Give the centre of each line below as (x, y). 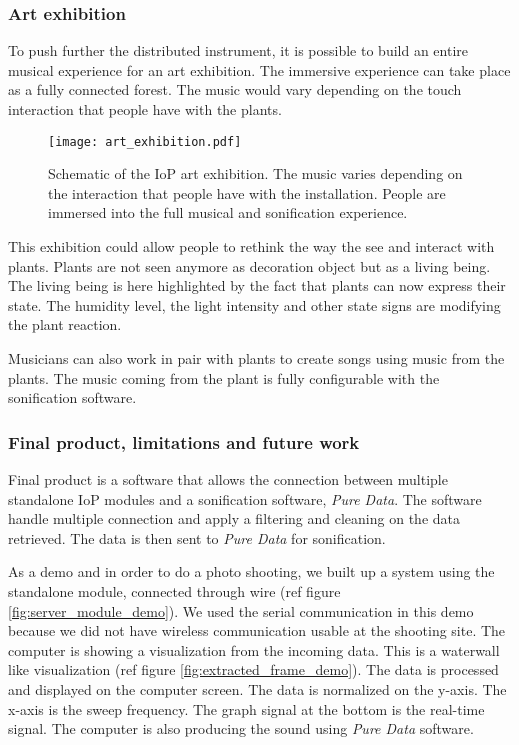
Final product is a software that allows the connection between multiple (228, 479)
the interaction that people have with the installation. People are (247, 192)
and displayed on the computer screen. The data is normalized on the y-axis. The (257, 688)
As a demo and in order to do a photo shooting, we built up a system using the (251, 571)
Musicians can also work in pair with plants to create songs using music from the (256, 358)
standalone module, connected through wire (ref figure (174, 590)
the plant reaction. (65, 324)
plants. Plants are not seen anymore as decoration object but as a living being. (249, 265)
